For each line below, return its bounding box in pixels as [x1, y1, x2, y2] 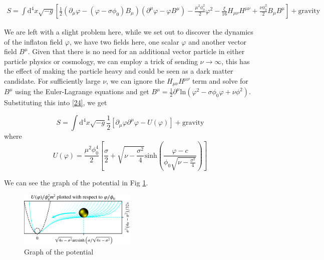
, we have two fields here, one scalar [69, 36, 179, 47]
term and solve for [192, 76, 248, 86]
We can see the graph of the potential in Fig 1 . [4, 177, 148, 187]
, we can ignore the [106, 76, 165, 86]
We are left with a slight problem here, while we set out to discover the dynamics [4, 27, 253, 37]
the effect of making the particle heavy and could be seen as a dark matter [4, 66, 233, 76]
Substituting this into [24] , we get [4, 97, 107, 108]
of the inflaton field [4, 36, 63, 47]
